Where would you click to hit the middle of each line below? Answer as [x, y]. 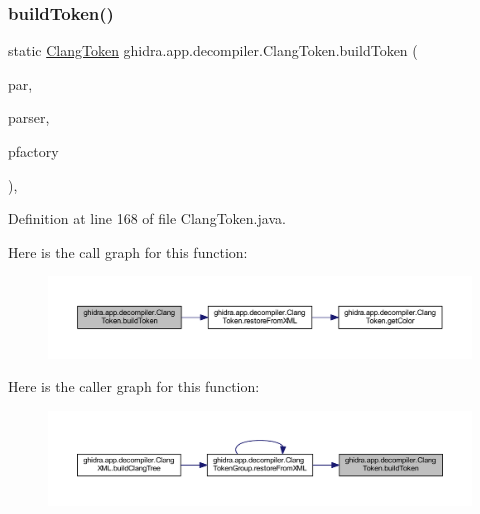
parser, [29, 117]
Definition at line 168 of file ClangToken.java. [147, 218]
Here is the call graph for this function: [128, 251]
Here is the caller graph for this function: [134, 386]
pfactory [33, 151]
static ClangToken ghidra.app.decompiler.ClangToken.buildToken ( [213, 50]
